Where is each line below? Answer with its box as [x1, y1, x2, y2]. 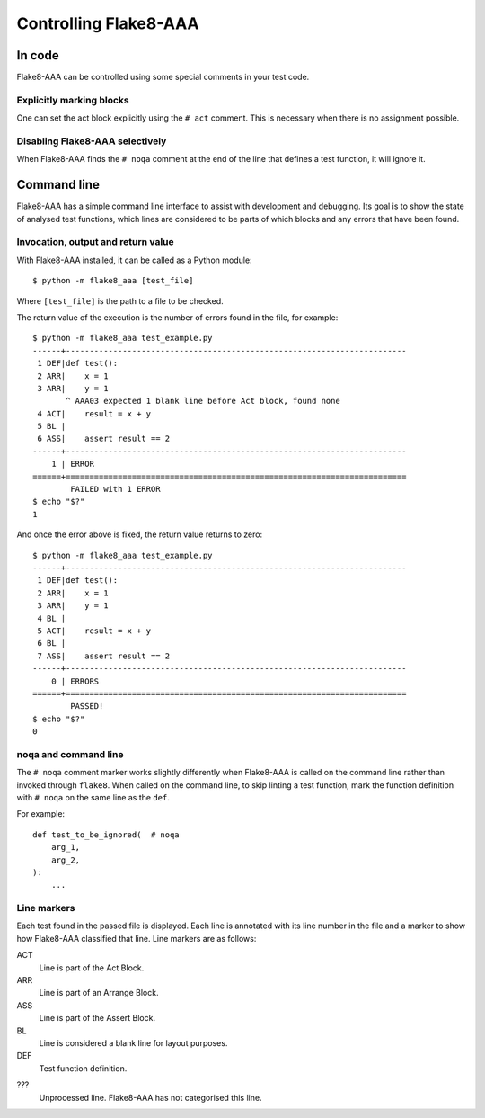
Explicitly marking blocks [16, 94, 129, 106]
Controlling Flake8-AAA [16, 13, 199, 33]
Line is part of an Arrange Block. [39, 988, 159, 998]
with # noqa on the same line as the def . [16, 792, 170, 802]
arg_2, [50, 854, 81, 865]
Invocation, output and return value [16, 236, 174, 248]
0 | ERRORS [50, 675, 100, 686]
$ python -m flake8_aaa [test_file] [32, 275, 194, 286]
